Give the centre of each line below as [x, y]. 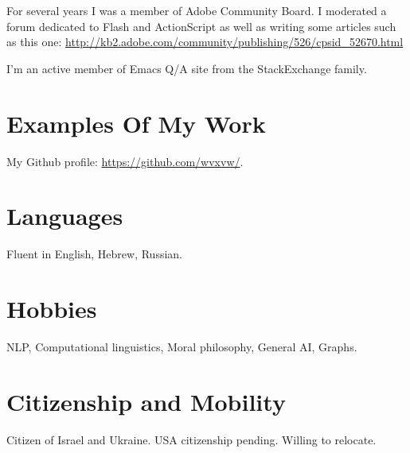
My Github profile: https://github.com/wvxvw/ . [125, 161]
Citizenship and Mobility [146, 401]
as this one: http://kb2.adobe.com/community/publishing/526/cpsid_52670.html [205, 42]
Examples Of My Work [136, 123]
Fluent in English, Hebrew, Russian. [94, 254]
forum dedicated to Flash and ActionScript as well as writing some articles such [201, 26]
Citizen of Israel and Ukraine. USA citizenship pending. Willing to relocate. [191, 439]
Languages [65, 216]
